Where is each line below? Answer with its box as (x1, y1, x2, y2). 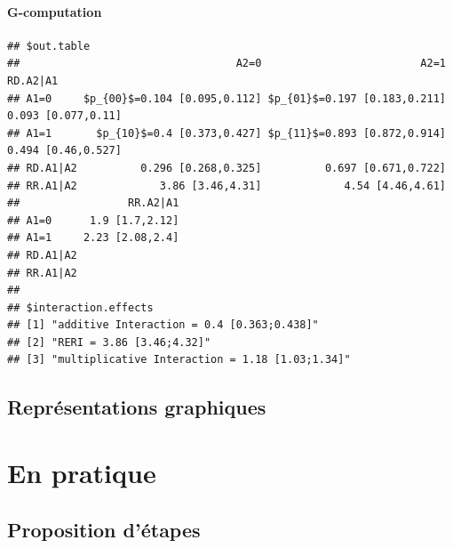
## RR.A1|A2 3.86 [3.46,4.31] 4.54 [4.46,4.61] (7, 179, 446, 192)
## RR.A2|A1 (7, 197, 179, 210)
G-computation (7, 2, 102, 20)
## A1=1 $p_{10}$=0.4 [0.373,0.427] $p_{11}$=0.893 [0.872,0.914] (7, 126, 446, 140)
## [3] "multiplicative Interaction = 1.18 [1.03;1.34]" (7, 353, 351, 367)
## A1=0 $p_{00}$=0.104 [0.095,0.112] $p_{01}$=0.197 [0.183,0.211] (7, 92, 446, 105)
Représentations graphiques (7, 393, 266, 421)
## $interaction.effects (7, 301, 154, 314)
